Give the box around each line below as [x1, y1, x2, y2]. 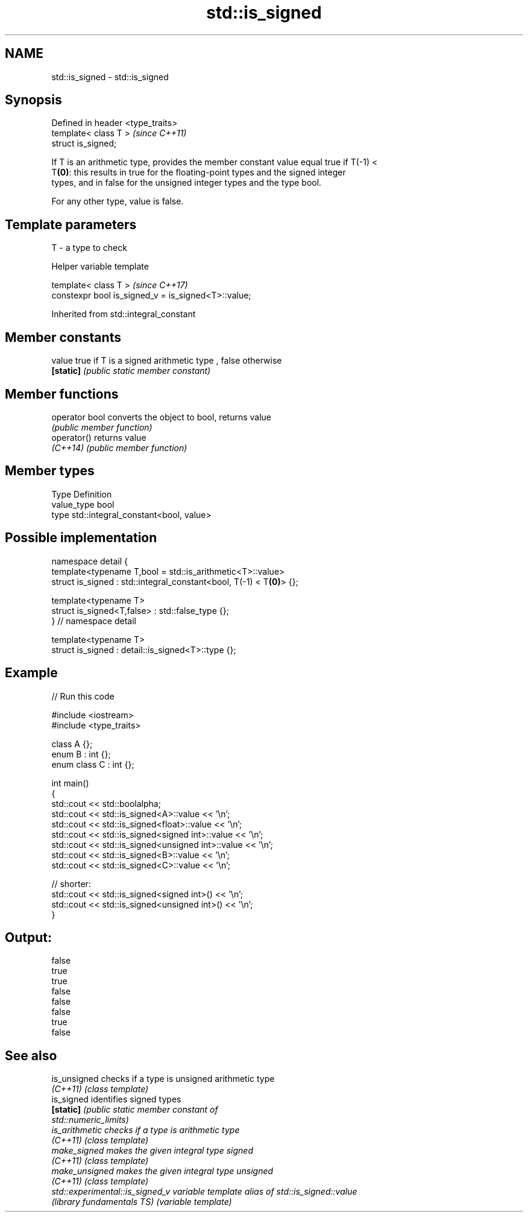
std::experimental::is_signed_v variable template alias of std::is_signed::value [51, 1186, 357, 1197]
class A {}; [51, 738, 93, 749]
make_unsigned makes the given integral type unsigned [51, 1166, 274, 1177]
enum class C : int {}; [51, 759, 134, 770]
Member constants [5, 329, 121, 345]
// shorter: [51, 878, 91, 889]
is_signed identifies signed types [51, 1094, 181, 1105]
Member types [5, 463, 95, 479]
